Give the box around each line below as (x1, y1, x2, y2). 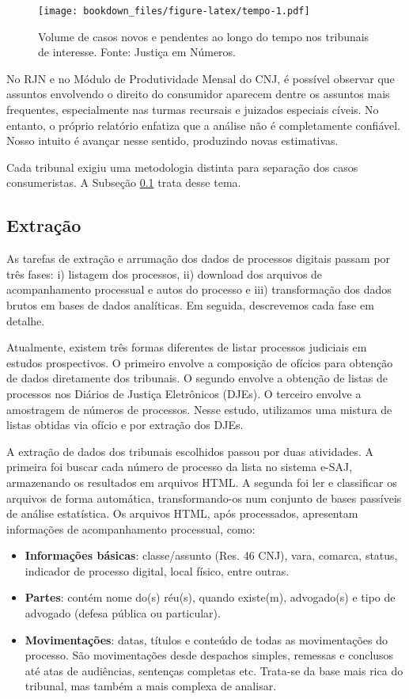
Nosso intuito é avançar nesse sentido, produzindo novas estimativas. (6, 132, 339, 149)
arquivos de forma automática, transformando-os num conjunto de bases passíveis (6, 489, 402, 506)
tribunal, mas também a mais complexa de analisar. (25, 678, 277, 694)
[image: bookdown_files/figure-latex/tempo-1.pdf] (38, 6, 310, 17)
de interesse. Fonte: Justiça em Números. (38, 44, 237, 60)
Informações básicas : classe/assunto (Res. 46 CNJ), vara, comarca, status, (25, 547, 398, 564)
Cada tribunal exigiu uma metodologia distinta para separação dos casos (6, 158, 358, 175)
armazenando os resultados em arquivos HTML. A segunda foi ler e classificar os (6, 473, 397, 490)
